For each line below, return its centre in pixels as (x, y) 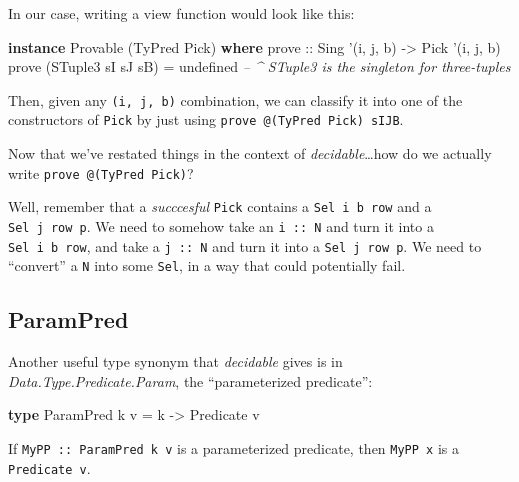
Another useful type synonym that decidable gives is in (175, 361)
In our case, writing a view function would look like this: (181, 13)
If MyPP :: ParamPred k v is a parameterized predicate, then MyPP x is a (233, 447)
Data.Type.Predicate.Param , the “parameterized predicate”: (190, 380)
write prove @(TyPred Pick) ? (101, 172)
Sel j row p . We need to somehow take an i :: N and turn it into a (221, 226)
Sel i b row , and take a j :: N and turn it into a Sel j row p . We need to (245, 245)
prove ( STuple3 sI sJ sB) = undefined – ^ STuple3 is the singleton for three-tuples (259, 66)
